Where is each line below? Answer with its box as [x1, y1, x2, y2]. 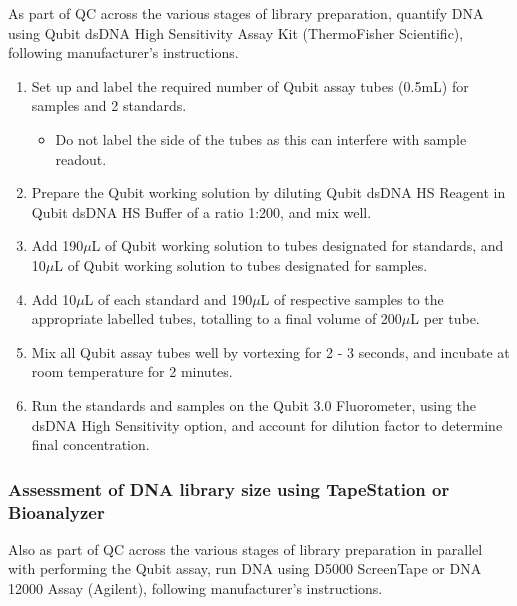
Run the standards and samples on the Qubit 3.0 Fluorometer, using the [31, 394, 477, 415]
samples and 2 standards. [31, 95, 187, 116]
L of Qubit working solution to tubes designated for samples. [54, 254, 428, 275]
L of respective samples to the [260, 288, 444, 309]
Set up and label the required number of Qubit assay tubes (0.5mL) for [31, 75, 469, 96]
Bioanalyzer [8, 499, 105, 524]
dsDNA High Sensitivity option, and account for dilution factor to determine [31, 414, 503, 435]
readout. [55, 148, 107, 169]
